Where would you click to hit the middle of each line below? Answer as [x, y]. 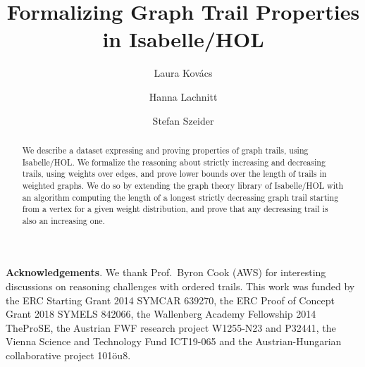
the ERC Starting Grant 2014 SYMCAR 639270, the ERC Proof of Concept [170, 300]
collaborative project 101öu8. [68, 355]
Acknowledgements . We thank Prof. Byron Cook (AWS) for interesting [166, 272]
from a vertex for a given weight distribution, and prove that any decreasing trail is [175, 209]
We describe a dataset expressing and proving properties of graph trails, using [165, 150]
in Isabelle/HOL [183, 39]
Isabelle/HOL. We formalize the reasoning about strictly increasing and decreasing [174, 162]
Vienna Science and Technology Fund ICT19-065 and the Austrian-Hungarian [174, 341]
